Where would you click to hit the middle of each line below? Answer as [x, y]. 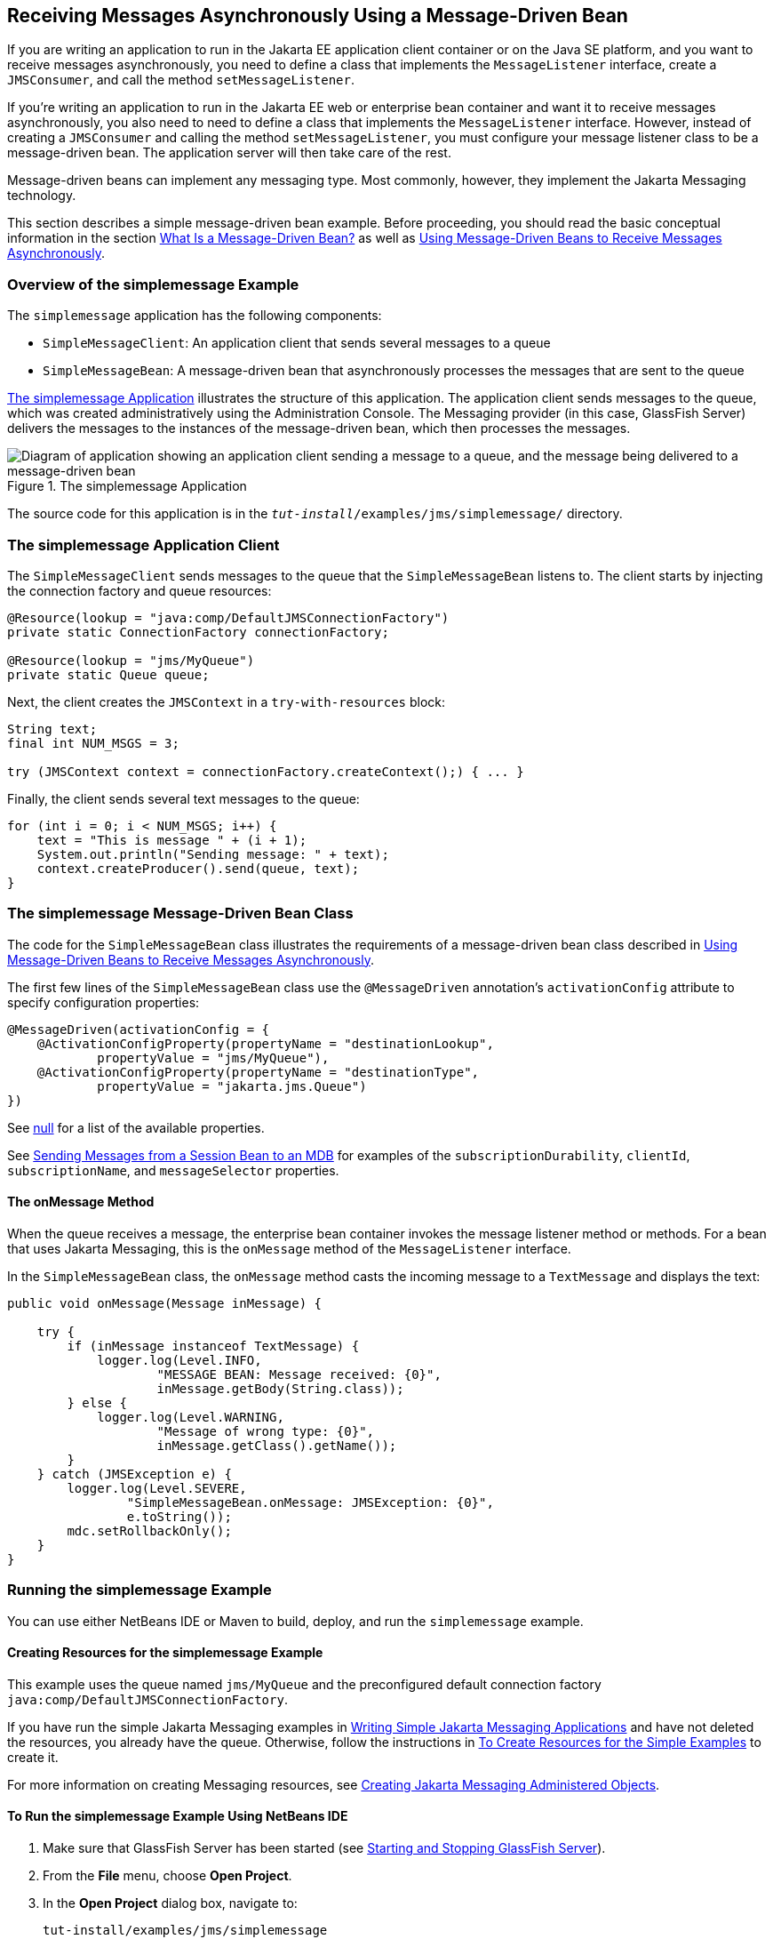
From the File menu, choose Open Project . [167, 1876]
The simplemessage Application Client [143, 545]
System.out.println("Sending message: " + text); [213, 854]
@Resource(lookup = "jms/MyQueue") [131, 660]
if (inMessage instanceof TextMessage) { [213, 1346]
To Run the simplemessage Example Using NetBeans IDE [178, 1816]
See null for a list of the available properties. [136, 1127]
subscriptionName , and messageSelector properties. [173, 1170]
